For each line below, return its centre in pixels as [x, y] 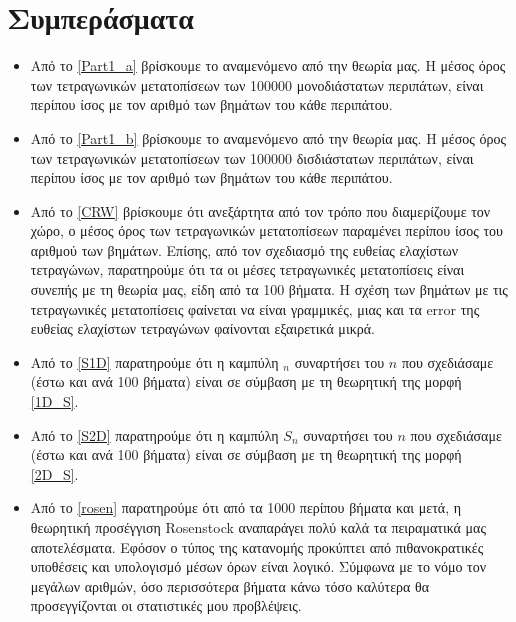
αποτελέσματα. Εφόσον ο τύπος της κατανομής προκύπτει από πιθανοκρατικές [257, 546]
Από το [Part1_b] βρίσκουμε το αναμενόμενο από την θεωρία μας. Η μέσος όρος [268, 137]
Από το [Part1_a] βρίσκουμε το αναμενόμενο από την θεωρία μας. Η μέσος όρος [268, 65]
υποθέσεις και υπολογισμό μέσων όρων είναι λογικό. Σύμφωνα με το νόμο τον [258, 566]
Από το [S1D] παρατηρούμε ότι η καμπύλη [154, 361]
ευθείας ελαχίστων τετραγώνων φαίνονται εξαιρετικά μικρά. [202, 328]
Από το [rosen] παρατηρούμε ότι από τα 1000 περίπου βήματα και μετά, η [246, 507]
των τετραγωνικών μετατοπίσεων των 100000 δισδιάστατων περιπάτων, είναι [252, 157]
